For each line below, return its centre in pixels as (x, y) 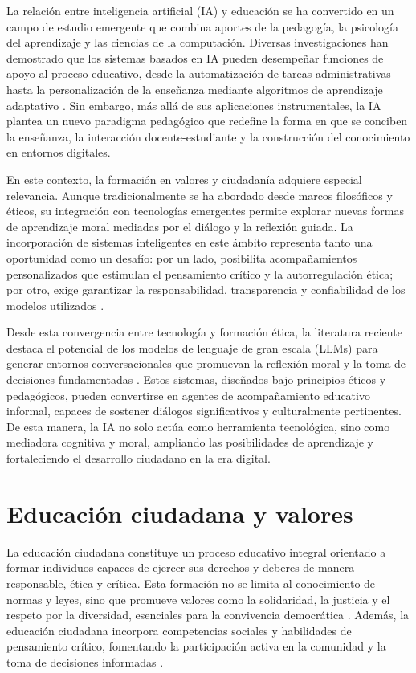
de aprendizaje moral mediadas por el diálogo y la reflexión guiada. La (180, 226)
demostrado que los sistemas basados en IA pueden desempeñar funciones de (195, 57)
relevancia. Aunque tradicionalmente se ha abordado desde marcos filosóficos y (200, 195)
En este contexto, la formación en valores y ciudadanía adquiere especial (184, 179)
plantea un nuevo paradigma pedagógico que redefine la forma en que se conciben (207, 121)
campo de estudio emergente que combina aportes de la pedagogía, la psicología (202, 26)
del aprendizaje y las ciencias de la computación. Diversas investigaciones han (198, 42)
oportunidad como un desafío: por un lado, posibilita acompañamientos (182, 257)
